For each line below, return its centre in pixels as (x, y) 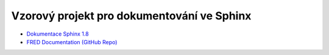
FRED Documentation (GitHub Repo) (72, 42)
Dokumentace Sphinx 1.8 (58, 34)
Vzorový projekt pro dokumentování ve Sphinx (131, 16)
